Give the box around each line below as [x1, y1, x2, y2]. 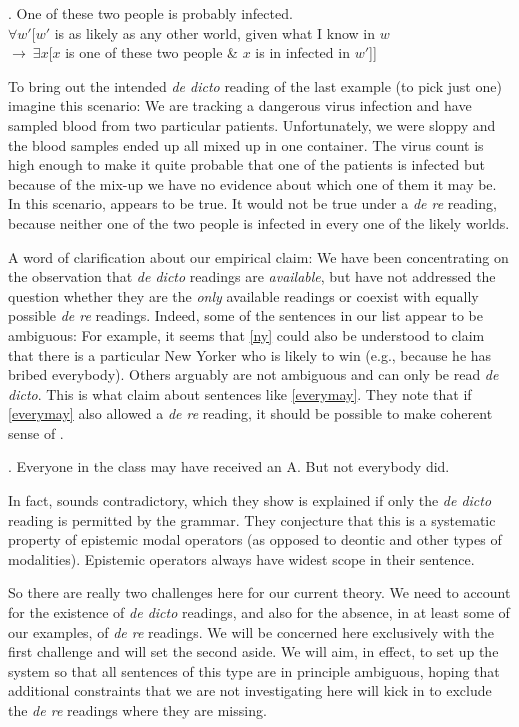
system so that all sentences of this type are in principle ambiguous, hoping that [8, 660, 500, 681]
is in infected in [255, 42, 350, 63]
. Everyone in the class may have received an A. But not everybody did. [8, 456, 450, 477]
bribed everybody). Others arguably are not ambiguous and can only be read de [8, 364, 499, 385]
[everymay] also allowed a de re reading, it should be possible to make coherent [8, 403, 493, 424]
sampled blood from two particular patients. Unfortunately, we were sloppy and [8, 114, 496, 135]
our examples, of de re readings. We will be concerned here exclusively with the [8, 621, 495, 642]
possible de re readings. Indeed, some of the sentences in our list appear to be [8, 305, 483, 326]
